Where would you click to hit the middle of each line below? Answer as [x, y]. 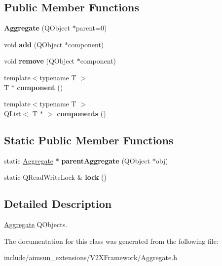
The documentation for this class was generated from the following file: [111, 241]
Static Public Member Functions [89, 140]
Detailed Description [58, 204]
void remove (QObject [39, 61]
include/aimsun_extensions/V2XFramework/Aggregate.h [91, 257]
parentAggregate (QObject [106, 160]
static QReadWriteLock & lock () [55, 177]
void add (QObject [33, 44]
